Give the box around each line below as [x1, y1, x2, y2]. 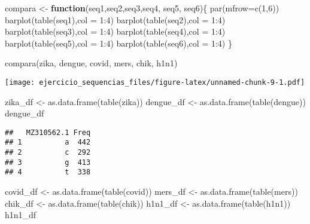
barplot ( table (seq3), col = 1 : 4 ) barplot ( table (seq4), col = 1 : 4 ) [5, 25, 226, 38]
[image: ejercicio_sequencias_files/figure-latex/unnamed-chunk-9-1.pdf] [5, 78, 305, 87]
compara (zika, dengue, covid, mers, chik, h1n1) [5, 57, 178, 69]
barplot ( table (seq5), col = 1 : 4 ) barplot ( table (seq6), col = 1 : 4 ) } [5, 36, 232, 49]
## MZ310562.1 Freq [5, 128, 91, 137]
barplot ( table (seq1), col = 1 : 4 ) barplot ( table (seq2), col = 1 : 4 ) [5, 13, 226, 26]
